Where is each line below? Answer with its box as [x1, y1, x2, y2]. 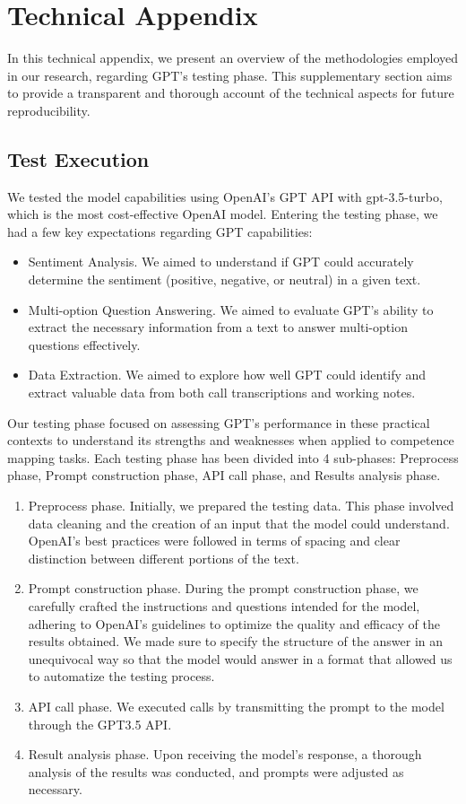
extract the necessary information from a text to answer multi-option [28, 318, 408, 336]
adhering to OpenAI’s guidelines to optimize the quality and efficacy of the [28, 614, 440, 633]
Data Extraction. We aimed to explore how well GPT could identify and [28, 365, 427, 384]
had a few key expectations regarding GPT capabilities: [7, 222, 313, 240]
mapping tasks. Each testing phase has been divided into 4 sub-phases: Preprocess [7, 448, 459, 467]
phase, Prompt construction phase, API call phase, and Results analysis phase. [7, 466, 441, 485]
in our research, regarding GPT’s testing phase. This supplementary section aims [7, 66, 453, 84]
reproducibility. [7, 100, 91, 119]
